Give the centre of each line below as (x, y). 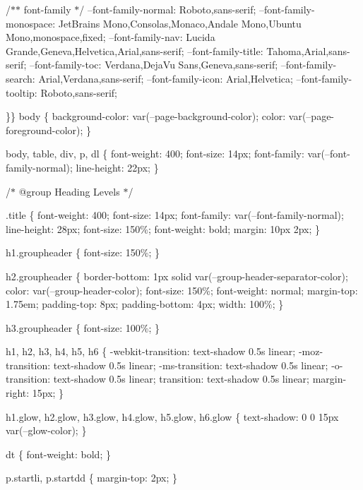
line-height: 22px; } (117, 167)
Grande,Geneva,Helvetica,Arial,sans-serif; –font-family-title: (135, 50)
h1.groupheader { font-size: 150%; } (83, 252)
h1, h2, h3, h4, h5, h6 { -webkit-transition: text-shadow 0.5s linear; (151, 351)
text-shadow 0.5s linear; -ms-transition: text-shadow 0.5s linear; (191, 365)
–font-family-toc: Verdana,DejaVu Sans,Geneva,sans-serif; (154, 65)
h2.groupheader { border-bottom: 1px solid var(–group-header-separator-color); (177, 276)
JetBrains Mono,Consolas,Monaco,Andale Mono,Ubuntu (180, 23)
